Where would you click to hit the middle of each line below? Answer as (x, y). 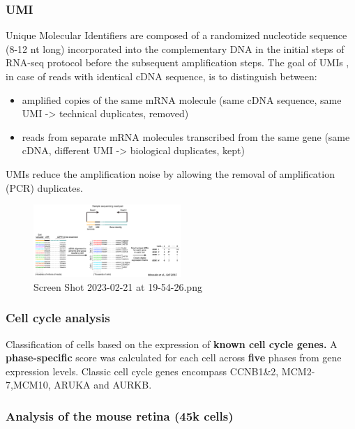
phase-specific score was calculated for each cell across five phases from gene (174, 357)
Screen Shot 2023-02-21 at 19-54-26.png (118, 286)
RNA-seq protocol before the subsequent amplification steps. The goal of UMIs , (177, 62)
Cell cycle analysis (58, 318)
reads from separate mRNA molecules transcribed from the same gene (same (186, 136)
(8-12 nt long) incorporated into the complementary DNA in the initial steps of (175, 48)
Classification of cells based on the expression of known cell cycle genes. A (172, 344)
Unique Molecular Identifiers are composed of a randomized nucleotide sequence (176, 35)
